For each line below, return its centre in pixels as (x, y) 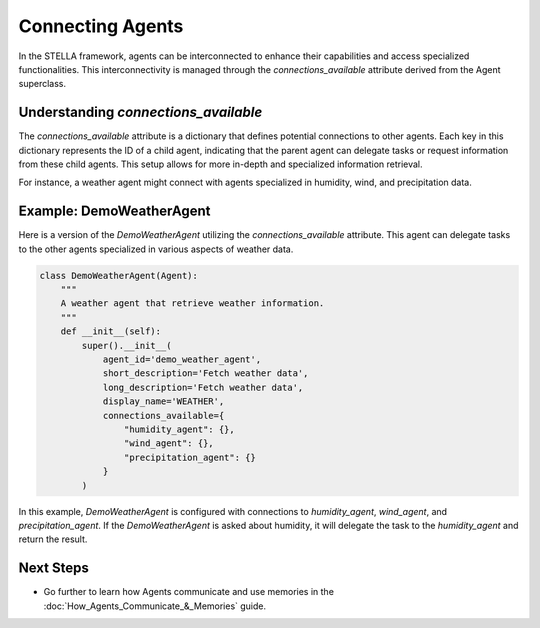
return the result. (53, 539)
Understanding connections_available (140, 112)
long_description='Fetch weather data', (203, 387)
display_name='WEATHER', (163, 401)
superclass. (42, 84)
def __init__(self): (111, 331)
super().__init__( (126, 345)
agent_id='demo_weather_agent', (182, 359)
